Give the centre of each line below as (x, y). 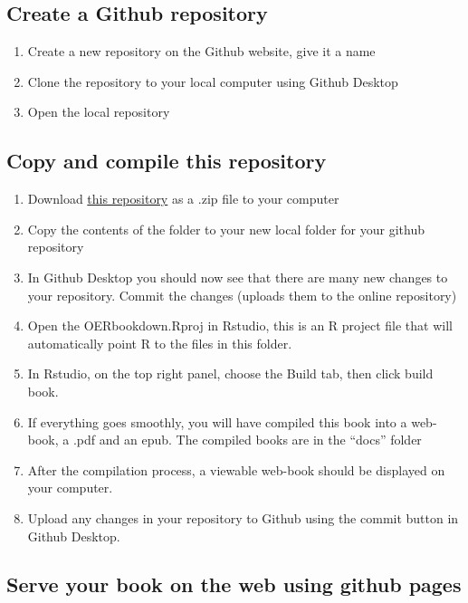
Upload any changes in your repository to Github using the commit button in (243, 517)
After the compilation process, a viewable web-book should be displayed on (236, 469)
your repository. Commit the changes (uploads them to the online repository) (242, 295)
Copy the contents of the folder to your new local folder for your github (226, 229)
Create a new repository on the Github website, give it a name (201, 51)
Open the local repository (99, 112)
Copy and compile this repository (167, 161)
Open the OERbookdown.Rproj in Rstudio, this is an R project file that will (240, 325)
